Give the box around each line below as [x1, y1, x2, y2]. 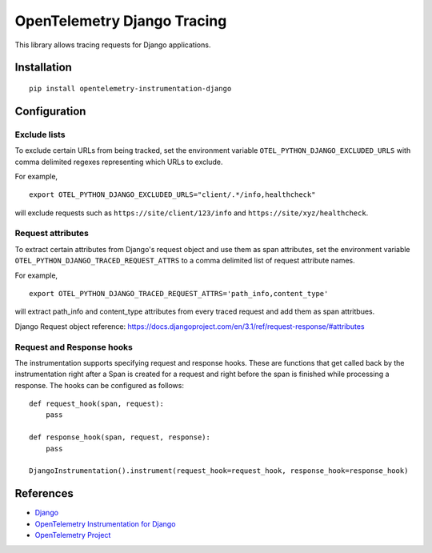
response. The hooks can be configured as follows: [14, 380, 184, 390]
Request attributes [14, 228, 90, 239]
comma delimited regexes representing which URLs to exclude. [14, 157, 223, 166]
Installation [14, 61, 72, 74]
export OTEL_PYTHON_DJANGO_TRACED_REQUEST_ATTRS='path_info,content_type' [29, 289, 329, 298]
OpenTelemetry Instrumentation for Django [34, 519, 176, 528]
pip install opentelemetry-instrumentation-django [29, 84, 232, 93]
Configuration [14, 104, 86, 118]
